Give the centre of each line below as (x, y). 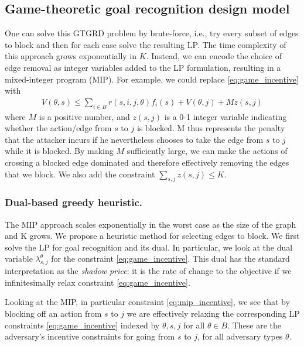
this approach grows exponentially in (71, 56)
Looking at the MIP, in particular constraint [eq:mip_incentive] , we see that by (147, 302)
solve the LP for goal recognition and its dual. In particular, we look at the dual (149, 247)
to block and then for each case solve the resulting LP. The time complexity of (146, 44)
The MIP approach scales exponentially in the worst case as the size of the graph (151, 224)
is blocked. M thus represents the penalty (211, 128)
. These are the (255, 325)
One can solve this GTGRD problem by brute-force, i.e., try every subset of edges (152, 33)
